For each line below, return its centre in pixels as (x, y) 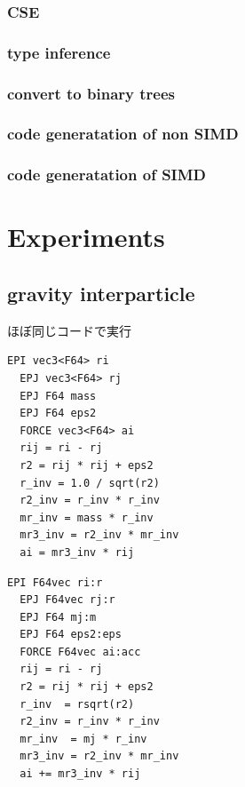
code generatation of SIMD (107, 175)
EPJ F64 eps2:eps (71, 635)
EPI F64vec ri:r (55, 582)
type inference (59, 52)
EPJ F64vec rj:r (67, 600)
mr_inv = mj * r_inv (83, 739)
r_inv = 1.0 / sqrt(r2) (90, 483)
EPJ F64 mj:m (58, 617)
